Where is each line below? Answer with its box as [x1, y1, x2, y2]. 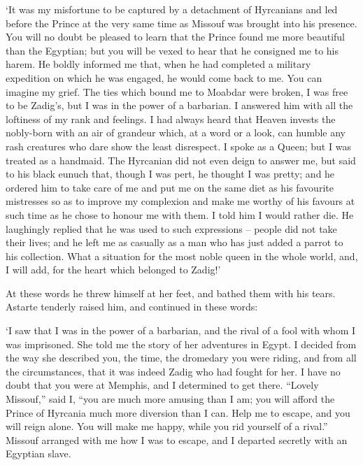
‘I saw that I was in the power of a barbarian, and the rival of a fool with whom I [6, 323, 356, 338]
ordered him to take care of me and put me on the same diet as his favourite [6, 180, 334, 194]
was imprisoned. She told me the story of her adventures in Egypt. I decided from [6, 336, 357, 351]
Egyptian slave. [6, 446, 71, 461]
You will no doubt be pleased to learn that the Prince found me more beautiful [6, 29, 345, 44]
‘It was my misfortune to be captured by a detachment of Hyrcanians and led [6, 2, 338, 16]
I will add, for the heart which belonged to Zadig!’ [6, 262, 221, 277]
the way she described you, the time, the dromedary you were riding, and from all [6, 350, 357, 365]
